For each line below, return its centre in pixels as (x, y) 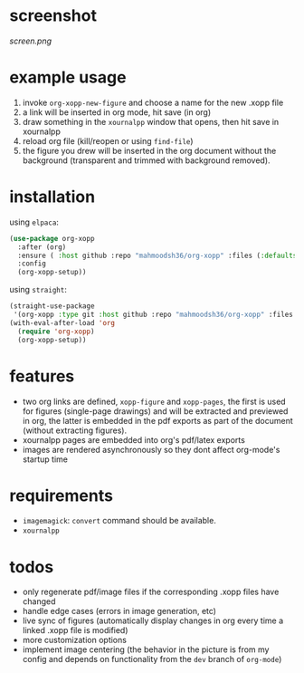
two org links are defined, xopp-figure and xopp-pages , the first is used (154, 401)
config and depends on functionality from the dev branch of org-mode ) (152, 659)
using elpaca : (34, 222)
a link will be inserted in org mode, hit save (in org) (117, 112)
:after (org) (42, 247)
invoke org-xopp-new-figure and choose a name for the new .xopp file (153, 102)
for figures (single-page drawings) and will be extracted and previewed (155, 411)
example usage (68, 77)
